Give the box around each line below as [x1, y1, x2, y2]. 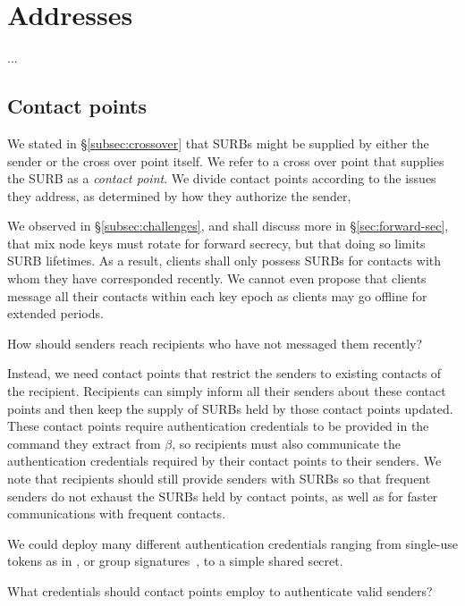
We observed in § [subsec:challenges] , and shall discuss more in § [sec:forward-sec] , [7, 216, 449, 235]
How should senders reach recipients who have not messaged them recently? [7, 333, 423, 352]
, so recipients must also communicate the [172, 433, 401, 452]
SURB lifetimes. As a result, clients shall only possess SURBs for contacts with [7, 251, 442, 270]
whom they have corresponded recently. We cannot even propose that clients [7, 269, 427, 288]
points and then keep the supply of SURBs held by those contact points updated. [7, 399, 453, 417]
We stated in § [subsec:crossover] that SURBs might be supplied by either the [7, 133, 429, 152]
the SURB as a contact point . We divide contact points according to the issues [7, 169, 436, 188]
